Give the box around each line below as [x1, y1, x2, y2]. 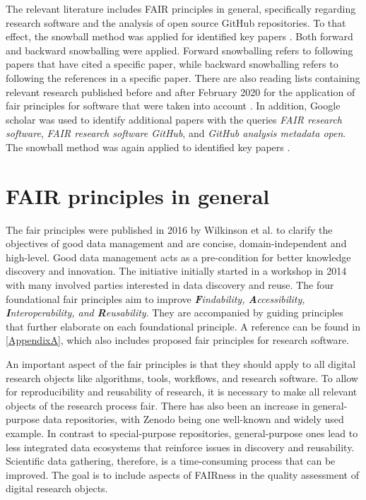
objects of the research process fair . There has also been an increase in [6, 398, 310, 412]
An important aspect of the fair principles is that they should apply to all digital [6, 357, 356, 371]
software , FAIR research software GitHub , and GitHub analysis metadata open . [6, 126, 346, 141]
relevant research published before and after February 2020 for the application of [6, 84, 355, 99]
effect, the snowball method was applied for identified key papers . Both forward [6, 29, 353, 44]
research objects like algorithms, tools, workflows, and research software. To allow [6, 370, 358, 385]
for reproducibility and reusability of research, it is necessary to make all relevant [6, 384, 358, 399]
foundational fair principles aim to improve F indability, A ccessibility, [6, 291, 305, 306]
